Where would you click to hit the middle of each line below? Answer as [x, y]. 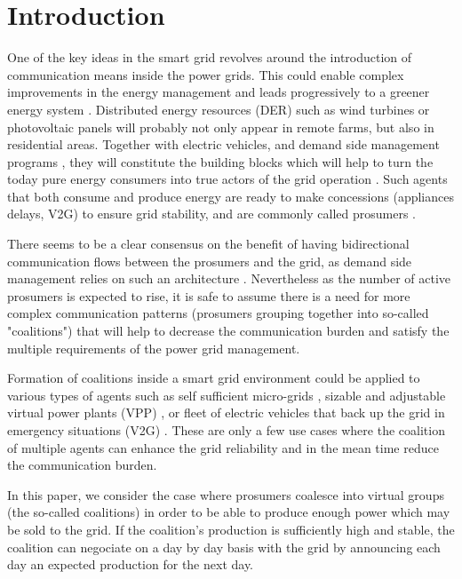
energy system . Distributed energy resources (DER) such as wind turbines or [219, 109]
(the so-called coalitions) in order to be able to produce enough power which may [229, 512]
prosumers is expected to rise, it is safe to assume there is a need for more [209, 295]
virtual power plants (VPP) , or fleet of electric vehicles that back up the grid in [226, 412]
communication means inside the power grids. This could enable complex [206, 74]
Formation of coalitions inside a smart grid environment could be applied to [214, 378]
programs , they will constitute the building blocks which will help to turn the [220, 161]
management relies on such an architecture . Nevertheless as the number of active [229, 278]
